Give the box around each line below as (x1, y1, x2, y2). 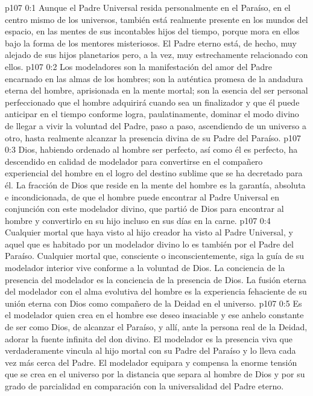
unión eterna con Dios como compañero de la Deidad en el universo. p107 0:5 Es (5, 296, 302, 309)
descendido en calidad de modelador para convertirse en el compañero (5, 155, 263, 167)
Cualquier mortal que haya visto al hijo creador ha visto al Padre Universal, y (5, 226, 293, 238)
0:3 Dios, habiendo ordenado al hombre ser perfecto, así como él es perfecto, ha (5, 143, 298, 156)
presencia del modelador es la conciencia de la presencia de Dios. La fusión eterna (5, 273, 306, 286)
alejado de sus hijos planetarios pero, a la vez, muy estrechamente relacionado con (5, 48, 308, 61)
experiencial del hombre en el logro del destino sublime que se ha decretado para (5, 167, 303, 179)
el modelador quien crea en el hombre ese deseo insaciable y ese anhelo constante (5, 308, 304, 321)
